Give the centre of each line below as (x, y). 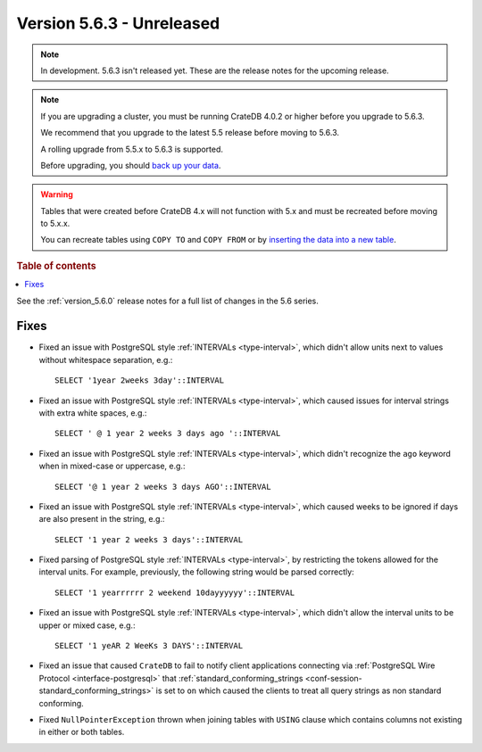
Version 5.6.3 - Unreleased (118, 23)
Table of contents (57, 266)
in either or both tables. (82, 732)
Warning (57, 194)
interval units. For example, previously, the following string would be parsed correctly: (196, 572)
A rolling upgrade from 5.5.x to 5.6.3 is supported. (132, 149)
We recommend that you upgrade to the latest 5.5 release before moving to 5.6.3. (190, 133)
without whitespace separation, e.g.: (106, 359)
